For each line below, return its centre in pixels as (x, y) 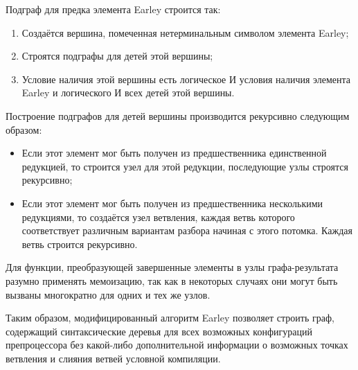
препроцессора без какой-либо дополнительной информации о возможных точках (177, 345)
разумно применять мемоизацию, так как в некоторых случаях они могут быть (172, 280)
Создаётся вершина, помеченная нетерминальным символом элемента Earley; (185, 32)
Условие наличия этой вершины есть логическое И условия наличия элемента (186, 79)
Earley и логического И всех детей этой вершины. (128, 92)
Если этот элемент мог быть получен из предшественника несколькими (172, 203)
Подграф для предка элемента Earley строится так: (113, 9)
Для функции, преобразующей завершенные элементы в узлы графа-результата (172, 267)
